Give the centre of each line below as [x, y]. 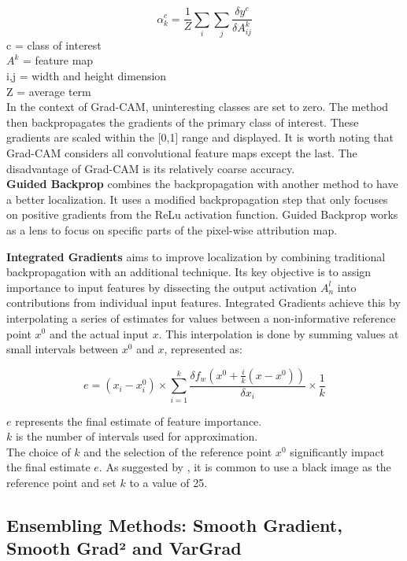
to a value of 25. [168, 482]
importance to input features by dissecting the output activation [162, 287]
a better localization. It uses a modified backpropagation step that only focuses [197, 199]
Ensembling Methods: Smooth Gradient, [174, 524]
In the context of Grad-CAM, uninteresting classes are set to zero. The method [198, 107]
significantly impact [337, 451]
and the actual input [99, 333]
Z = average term [49, 91]
